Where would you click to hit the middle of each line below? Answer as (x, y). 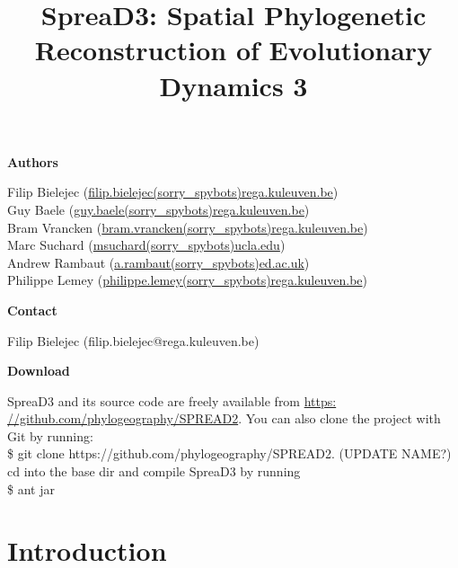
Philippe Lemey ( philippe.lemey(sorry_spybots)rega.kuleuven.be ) (187, 280)
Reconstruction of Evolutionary (233, 50)
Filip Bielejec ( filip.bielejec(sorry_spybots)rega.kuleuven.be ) (173, 192)
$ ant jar (31, 488)
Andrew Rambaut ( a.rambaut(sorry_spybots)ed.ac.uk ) (159, 262)
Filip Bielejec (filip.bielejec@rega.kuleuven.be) (133, 340)
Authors (33, 161)
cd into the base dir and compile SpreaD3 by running (154, 471)
